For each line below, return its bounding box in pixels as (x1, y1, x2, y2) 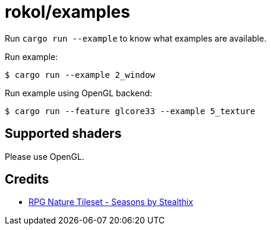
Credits (5, 172, 49, 187)
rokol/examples (5, 2, 130, 22)
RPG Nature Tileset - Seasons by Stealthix (29, 197, 193, 207)
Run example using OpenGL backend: (5, 87, 153, 98)
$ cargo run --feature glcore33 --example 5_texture (5, 106, 256, 116)
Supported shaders (5, 126, 122, 141)
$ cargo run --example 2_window (5, 70, 155, 80)
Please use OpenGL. (5, 151, 84, 162)
